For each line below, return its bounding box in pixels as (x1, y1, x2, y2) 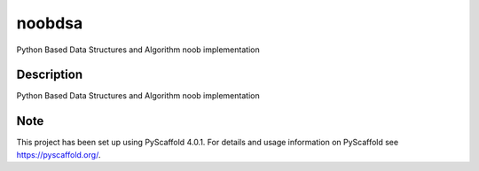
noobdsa (16, 13, 83, 33)
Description (16, 67, 83, 82)
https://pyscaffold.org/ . (16, 149, 101, 159)
